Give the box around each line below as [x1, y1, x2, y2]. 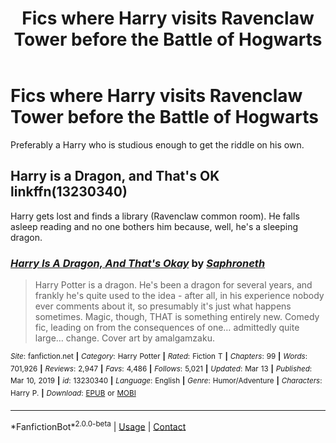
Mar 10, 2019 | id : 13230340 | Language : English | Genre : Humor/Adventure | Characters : [10, 376, 323, 386]
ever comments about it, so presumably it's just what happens [34, 300, 292, 312]
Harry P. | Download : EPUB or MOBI [10, 388, 137, 399]
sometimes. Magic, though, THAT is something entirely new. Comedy [34, 311, 320, 323]
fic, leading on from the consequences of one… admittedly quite [34, 322, 300, 334]
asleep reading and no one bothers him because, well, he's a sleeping [10, 220, 299, 232]
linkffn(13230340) [10, 183, 128, 201]
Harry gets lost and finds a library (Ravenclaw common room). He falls [10, 210, 300, 222]
